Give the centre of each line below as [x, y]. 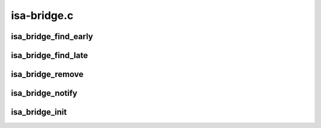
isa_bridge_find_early [52, 36]
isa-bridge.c [42, 15]
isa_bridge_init [39, 112]
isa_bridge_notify [44, 93]
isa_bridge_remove [47, 74]
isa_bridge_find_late [50, 55]
